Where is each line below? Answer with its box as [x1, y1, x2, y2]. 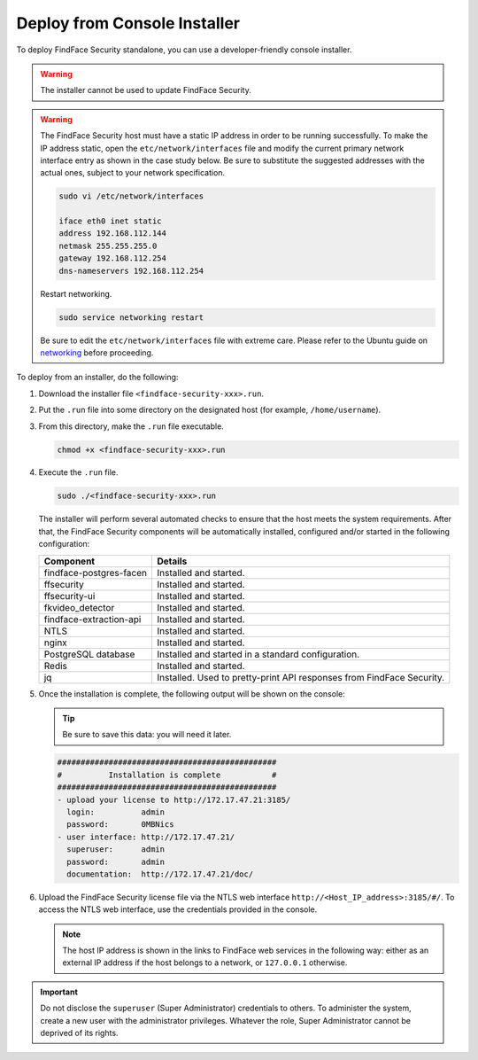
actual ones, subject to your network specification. [40, 168, 226, 178]
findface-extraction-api [43, 612, 142, 625]
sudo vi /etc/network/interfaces [58, 191, 204, 201]
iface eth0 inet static [58, 216, 163, 226]
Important [40, 986, 79, 997]
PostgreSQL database [43, 648, 135, 660]
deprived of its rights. [40, 1028, 119, 1039]
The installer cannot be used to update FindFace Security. [40, 85, 251, 96]
